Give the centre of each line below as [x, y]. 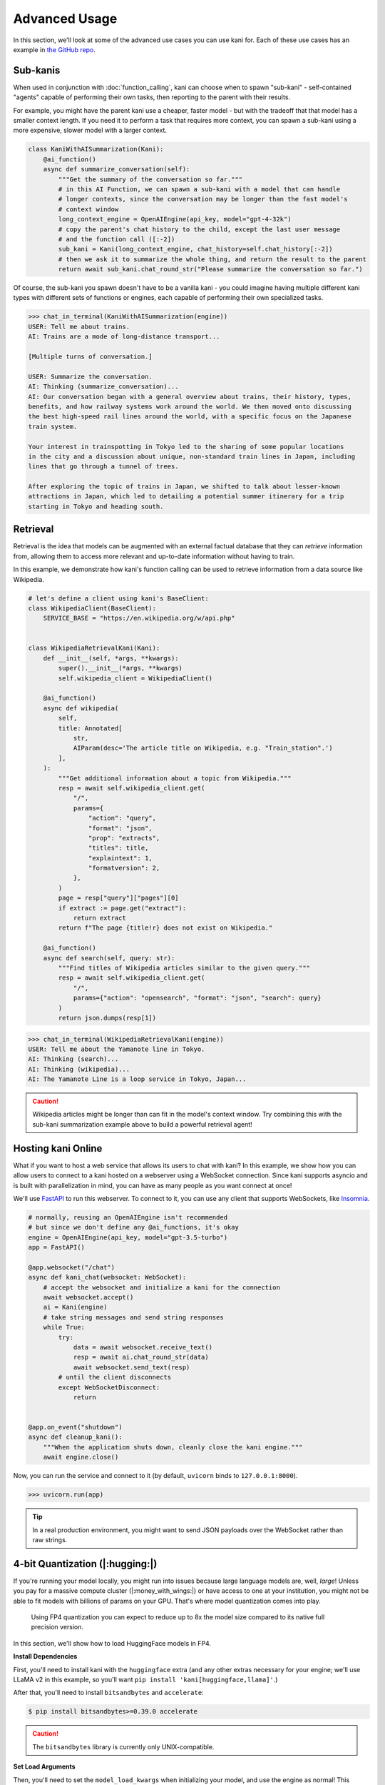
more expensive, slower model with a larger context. [90, 130]
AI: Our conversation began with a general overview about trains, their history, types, [190, 397]
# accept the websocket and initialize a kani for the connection [162, 1287]
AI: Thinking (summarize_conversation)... [103, 387]
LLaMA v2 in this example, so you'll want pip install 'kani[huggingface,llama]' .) [145, 1680]
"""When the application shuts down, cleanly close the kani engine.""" [173, 1447]
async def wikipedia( [81, 708]
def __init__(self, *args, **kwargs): [111, 658]
